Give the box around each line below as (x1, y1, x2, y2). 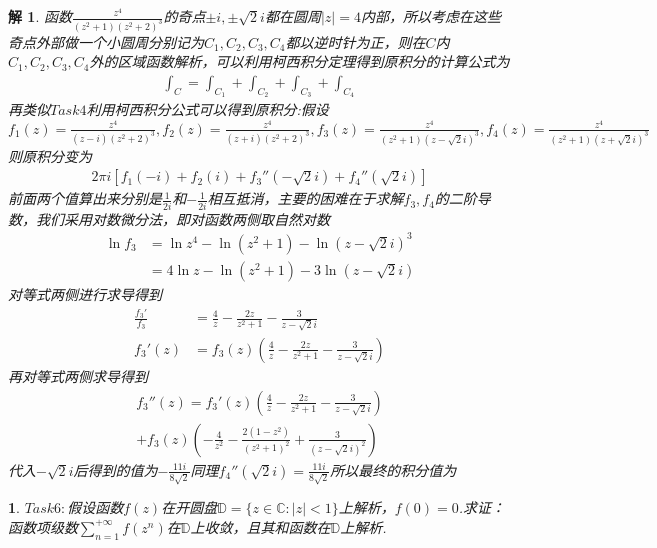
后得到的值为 (73, 459, 158, 480)
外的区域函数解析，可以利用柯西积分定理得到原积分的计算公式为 (89, 51, 510, 72)
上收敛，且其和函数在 (190, 516, 331, 537)
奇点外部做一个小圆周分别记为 (8, 31, 204, 52)
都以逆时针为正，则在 (285, 31, 426, 52)
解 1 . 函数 (8, 6, 72, 26)
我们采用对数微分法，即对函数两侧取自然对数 (35, 208, 330, 229)
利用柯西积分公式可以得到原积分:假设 (86, 99, 329, 120)
